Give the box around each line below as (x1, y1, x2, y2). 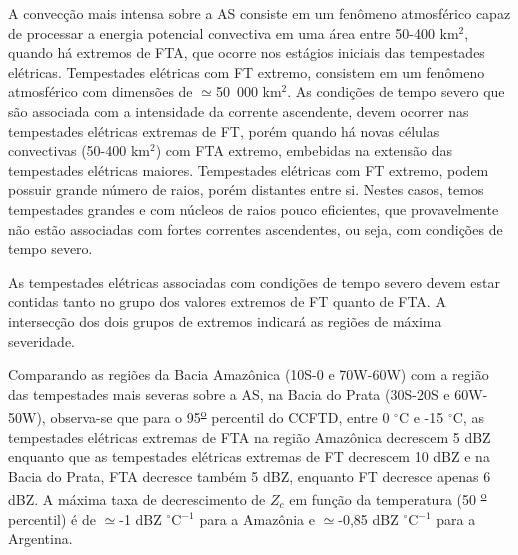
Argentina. (8, 528, 73, 549)
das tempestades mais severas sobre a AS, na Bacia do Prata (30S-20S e (8, 383, 450, 404)
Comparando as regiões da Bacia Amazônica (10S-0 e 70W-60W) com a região (8, 364, 489, 385)
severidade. (8, 330, 76, 351)
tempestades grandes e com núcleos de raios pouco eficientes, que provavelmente (8, 198, 499, 219)
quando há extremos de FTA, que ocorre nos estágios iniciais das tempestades (8, 42, 485, 63)
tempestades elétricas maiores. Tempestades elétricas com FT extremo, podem (8, 159, 489, 180)
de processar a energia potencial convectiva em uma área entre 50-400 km (8, 22, 459, 43)
